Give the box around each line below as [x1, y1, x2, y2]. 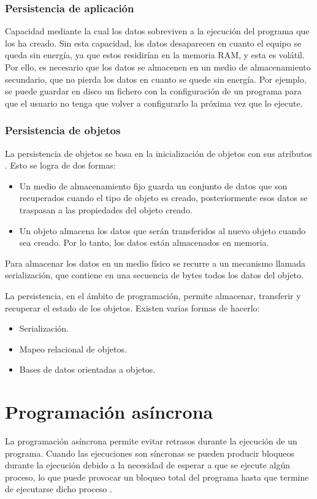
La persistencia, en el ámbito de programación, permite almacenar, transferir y [5, 289, 301, 302]
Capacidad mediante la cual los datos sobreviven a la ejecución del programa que [5, 25, 310, 37]
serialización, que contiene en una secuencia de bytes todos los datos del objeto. [5, 269, 304, 281]
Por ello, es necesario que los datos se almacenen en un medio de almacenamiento [5, 61, 311, 73]
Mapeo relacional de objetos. [19, 342, 127, 355]
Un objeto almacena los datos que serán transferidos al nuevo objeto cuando [19, 224, 306, 237]
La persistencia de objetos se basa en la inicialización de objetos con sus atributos [5, 147, 312, 159]
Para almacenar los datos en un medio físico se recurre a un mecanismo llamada [5, 256, 305, 269]
